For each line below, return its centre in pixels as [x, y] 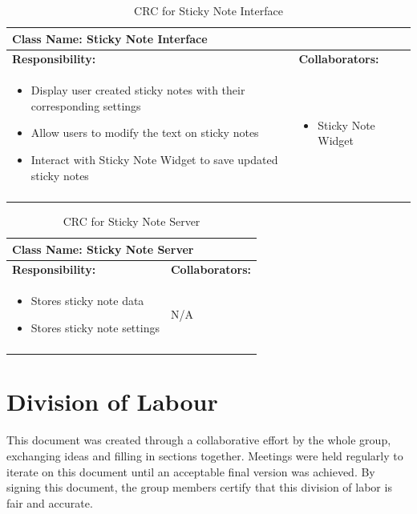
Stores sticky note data [87, 301]
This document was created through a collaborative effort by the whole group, [199, 440]
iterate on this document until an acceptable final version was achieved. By [191, 471]
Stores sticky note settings [95, 327]
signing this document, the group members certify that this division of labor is [199, 487]
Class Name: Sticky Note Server [103, 249]
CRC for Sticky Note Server [132, 221]
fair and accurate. [50, 502]
